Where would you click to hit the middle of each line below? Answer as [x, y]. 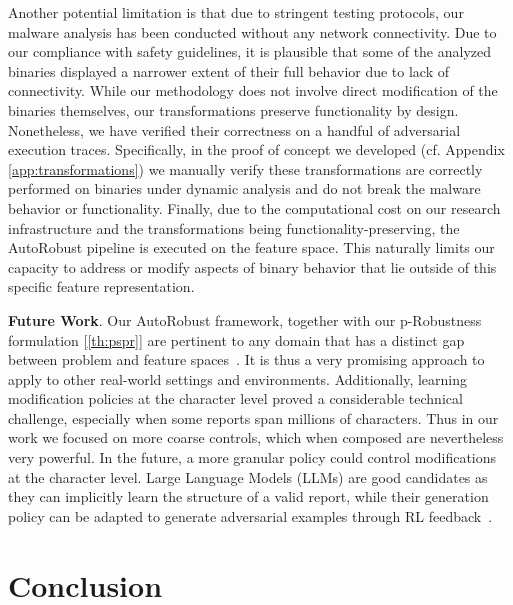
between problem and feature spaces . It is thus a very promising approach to [246, 359]
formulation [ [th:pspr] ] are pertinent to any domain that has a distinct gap [236, 339]
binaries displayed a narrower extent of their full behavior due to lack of [229, 70]
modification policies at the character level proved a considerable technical [235, 398]
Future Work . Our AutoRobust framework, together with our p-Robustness [245, 319]
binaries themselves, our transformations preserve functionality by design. [233, 109]
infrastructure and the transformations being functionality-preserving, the [234, 227]
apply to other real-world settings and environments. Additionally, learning [237, 378]
